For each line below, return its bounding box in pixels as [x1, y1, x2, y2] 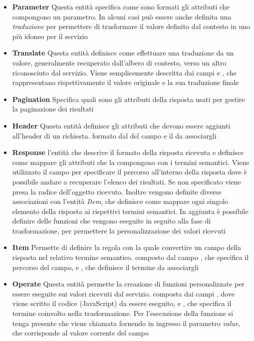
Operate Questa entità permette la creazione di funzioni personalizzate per [12, 278, 245, 289]
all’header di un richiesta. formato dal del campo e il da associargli [12, 130, 217, 140]
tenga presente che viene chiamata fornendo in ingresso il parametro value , [12, 317, 241, 328]
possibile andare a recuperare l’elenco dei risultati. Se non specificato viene [12, 176, 241, 186]
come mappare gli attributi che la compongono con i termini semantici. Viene [12, 156, 250, 167]
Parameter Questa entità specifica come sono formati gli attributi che [12, 1, 230, 11]
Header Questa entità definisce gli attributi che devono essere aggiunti [12, 120, 231, 130]
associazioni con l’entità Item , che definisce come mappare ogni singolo [12, 196, 229, 206]
